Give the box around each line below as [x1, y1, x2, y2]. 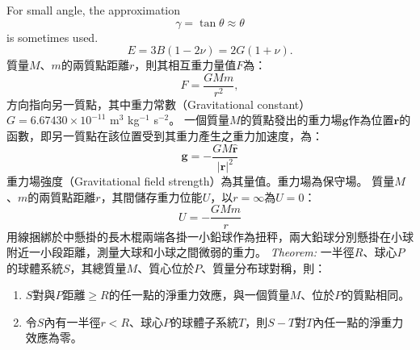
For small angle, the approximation [6, 2, 181, 18]
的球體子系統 [170, 313, 239, 330]
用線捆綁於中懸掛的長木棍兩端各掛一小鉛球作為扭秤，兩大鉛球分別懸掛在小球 [6, 227, 414, 244]
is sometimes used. [6, 28, 99, 45]
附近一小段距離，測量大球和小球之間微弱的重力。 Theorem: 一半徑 [6, 244, 355, 260]
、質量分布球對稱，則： [201, 259, 326, 276]
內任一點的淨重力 [313, 313, 404, 330]
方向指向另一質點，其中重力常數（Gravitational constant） [6, 95, 311, 112]
